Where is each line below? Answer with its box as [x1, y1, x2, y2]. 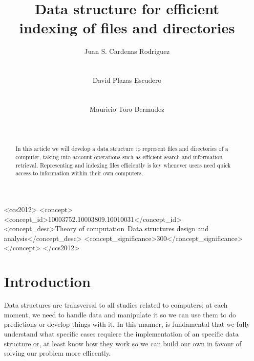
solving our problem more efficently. [4, 348, 111, 358]
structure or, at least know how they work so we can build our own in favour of [4, 338, 242, 348]
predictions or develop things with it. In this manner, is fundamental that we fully [4, 319, 250, 329]
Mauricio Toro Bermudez [89, 103, 165, 114]
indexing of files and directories [19, 18, 235, 38]
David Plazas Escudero [92, 75, 162, 85]
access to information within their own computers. [15, 169, 144, 177]
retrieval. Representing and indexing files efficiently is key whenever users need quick [15, 161, 231, 169]
